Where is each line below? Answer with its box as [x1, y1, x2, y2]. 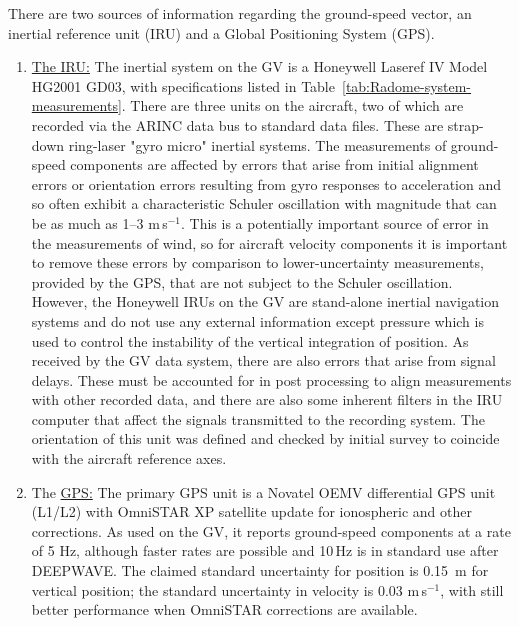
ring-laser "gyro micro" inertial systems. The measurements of [68, 134, 447, 155]
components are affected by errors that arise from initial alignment [70, 154, 479, 175]
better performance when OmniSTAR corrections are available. [31, 599, 418, 620]
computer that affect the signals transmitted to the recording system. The [31, 408, 485, 429]
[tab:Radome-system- [341, 75, 472, 96]
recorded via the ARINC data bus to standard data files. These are [31, 114, 444, 135]
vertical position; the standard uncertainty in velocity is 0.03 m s [31, 579, 427, 600]
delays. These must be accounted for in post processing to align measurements [31, 369, 512, 390]
